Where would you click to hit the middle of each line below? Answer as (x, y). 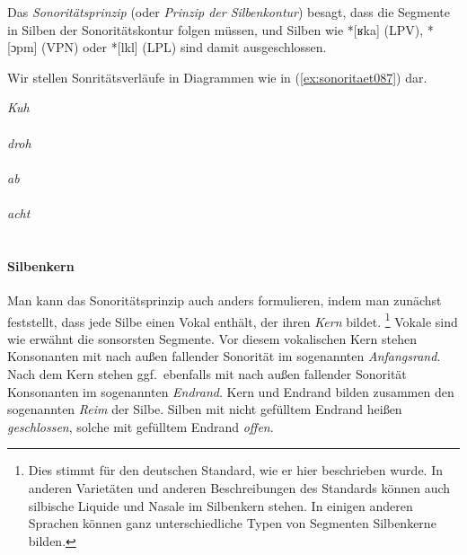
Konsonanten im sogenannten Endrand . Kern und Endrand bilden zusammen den (231, 391)
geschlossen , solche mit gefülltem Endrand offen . (141, 426)
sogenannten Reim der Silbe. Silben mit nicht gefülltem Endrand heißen (205, 409)
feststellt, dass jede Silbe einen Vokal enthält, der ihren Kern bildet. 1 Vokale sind (233, 320)
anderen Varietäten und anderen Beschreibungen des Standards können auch (239, 487)
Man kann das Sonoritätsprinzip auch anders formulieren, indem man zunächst (225, 300)
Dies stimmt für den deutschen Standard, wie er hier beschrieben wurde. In (235, 470)
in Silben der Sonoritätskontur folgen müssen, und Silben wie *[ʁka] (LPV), (216, 29)
